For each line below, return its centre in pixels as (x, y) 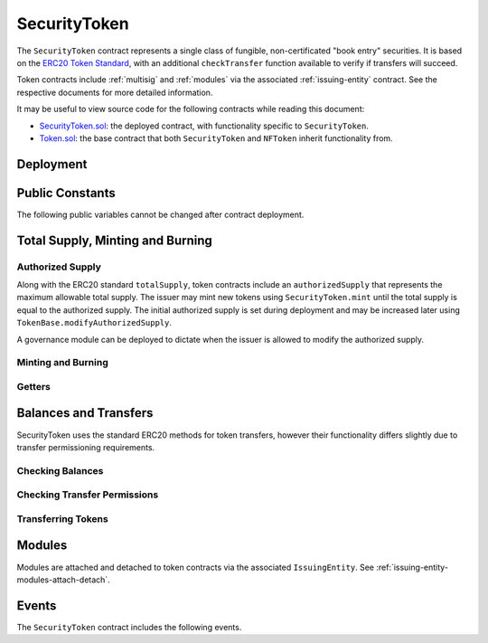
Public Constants (66, 193)
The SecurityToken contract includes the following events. (129, 627)
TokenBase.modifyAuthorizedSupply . (94, 323)
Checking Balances (60, 470)
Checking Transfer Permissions (88, 495)
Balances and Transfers (85, 413)
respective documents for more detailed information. (115, 92)
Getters (34, 386)
